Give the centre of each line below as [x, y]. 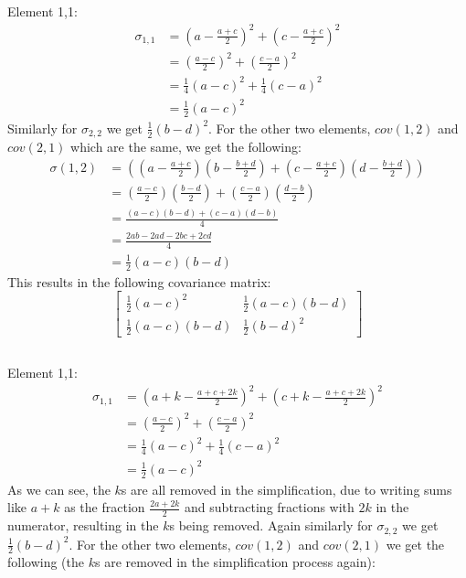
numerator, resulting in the [83, 525]
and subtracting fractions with [270, 507]
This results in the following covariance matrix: [139, 281]
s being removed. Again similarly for [271, 525]
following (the [46, 562]
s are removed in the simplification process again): [235, 562]
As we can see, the [59, 489]
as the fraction [105, 507]
